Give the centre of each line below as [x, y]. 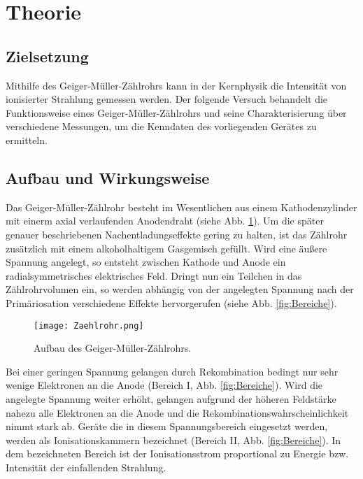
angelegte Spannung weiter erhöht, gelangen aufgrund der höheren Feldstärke [171, 398]
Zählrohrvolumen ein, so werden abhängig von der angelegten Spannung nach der [180, 289]
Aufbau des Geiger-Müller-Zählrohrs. [113, 348]
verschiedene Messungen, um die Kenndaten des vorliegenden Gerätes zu [161, 126]
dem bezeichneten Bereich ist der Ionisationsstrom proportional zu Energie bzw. [177, 453]
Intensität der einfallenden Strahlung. [86, 467]
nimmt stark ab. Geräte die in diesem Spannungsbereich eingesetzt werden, [167, 426]
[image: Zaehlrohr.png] [89, 326]
